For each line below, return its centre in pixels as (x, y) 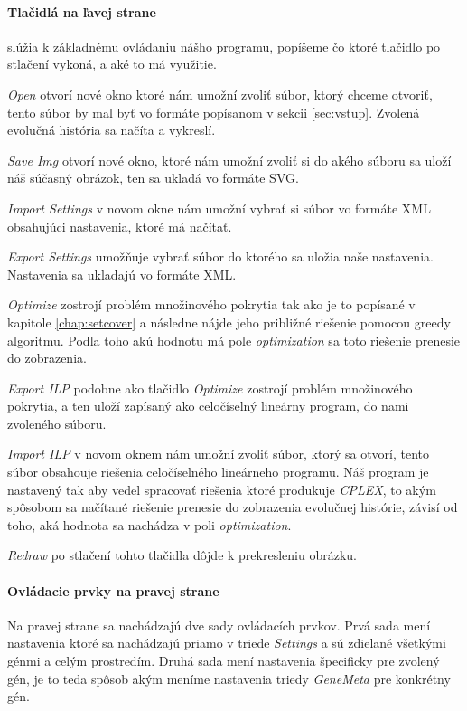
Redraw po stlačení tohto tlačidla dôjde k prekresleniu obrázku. (182, 555)
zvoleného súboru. (57, 423)
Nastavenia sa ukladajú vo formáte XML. (122, 274)
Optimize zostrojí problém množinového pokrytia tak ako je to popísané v (211, 304)
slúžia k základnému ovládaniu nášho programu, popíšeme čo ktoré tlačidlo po (224, 46)
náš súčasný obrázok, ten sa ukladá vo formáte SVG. (153, 178)
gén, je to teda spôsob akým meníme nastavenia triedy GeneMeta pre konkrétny (229, 678)
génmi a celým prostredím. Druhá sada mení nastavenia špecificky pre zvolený (224, 661)
